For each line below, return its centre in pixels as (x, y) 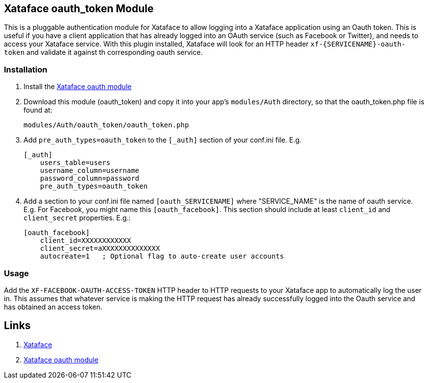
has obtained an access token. (53, 307)
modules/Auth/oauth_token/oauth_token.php (106, 125)
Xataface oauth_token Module (79, 9)
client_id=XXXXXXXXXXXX (86, 241)
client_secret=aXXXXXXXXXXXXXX (100, 249)
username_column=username (90, 171)
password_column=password (90, 179)
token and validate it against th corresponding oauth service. (103, 52)
